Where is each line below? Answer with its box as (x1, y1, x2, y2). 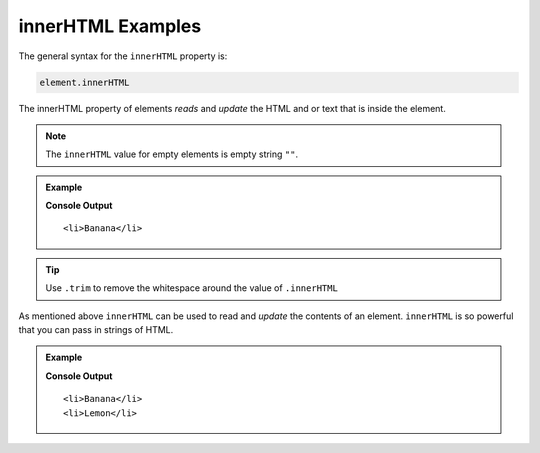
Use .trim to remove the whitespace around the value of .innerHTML (45, 282, 339, 294)
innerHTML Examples (18, 15, 202, 37)
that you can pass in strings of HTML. (18, 324, 174, 336)
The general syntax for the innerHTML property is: (18, 50, 228, 62)
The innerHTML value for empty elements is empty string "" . (45, 148, 299, 160)
